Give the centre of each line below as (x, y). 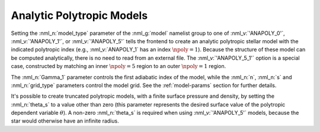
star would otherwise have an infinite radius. (65, 121)
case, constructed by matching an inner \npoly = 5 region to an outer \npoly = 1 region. (119, 66)
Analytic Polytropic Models (79, 15)
